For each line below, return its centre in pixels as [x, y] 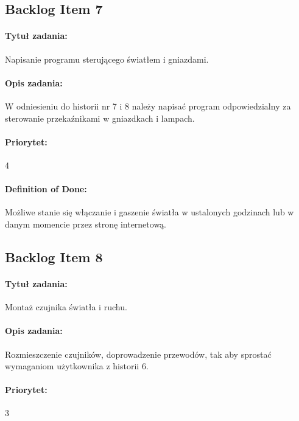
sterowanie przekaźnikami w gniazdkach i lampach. [100, 118]
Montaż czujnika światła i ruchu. [66, 307]
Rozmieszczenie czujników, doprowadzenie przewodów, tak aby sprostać [138, 354]
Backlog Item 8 [54, 256]
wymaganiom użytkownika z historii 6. [77, 366]
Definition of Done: [46, 189]
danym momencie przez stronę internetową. [86, 224]
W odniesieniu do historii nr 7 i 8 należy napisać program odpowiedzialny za [148, 106]
